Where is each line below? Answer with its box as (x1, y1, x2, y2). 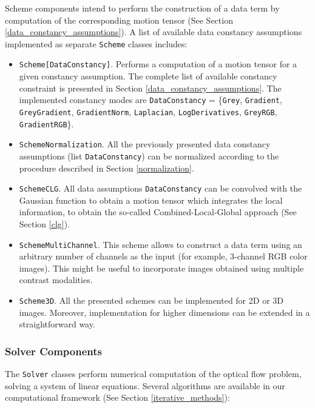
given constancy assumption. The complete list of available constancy (19, 70, 277, 82)
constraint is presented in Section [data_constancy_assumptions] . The (19, 81, 282, 94)
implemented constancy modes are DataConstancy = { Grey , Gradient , (19, 93, 282, 106)
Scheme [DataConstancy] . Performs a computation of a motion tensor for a (19, 58, 297, 70)
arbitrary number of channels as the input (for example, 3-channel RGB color (19, 250, 308, 263)
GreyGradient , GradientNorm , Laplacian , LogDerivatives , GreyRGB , (19, 105, 277, 118)
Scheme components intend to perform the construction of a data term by (5, 2, 280, 14)
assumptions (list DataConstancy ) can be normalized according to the (19, 149, 279, 162)
